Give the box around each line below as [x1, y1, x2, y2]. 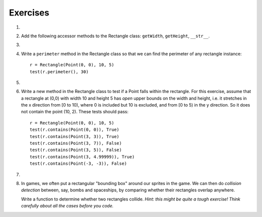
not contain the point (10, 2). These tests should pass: [21, 109, 129, 115]
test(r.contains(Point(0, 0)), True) [30, 127, 120, 133]
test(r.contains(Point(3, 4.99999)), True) [30, 154, 135, 159]
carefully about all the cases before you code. [21, 203, 114, 209]
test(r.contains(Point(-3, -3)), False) [30, 161, 127, 167]
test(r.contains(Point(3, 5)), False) [30, 147, 122, 153]
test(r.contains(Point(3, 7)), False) [30, 140, 122, 146]
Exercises [9, 7, 49, 18]
